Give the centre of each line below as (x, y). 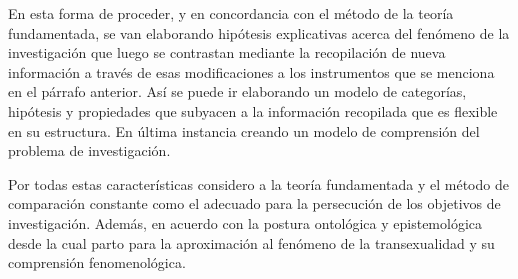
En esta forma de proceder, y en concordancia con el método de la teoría (231, 13)
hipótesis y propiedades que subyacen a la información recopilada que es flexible (253, 110)
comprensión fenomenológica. (97, 262)
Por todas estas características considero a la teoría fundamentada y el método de (258, 183)
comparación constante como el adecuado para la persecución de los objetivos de (254, 203)
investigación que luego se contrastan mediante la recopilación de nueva (227, 52)
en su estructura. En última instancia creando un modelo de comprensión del (244, 130)
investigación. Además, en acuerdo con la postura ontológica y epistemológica (245, 222)
